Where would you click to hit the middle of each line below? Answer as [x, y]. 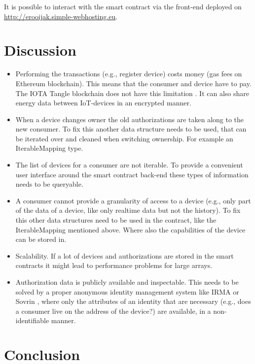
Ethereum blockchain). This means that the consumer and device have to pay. [133, 83]
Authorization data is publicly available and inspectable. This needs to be [127, 282]
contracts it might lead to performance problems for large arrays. [114, 265]
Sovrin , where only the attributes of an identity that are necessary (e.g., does [133, 301]
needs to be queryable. [49, 184]
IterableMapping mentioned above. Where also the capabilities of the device [130, 229]
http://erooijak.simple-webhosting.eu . [61, 16]
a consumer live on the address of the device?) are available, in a [113, 311]
